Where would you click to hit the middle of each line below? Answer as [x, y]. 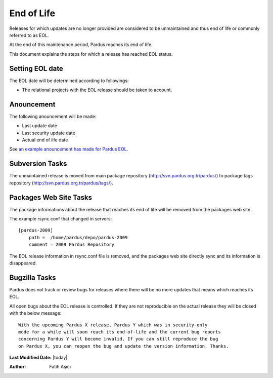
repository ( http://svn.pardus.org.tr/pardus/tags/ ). [61, 183]
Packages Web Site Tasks [51, 197]
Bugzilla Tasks [33, 277]
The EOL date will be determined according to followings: [69, 81]
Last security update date [49, 133]
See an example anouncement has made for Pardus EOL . [69, 149]
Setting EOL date [36, 68]
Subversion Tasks [38, 164]
